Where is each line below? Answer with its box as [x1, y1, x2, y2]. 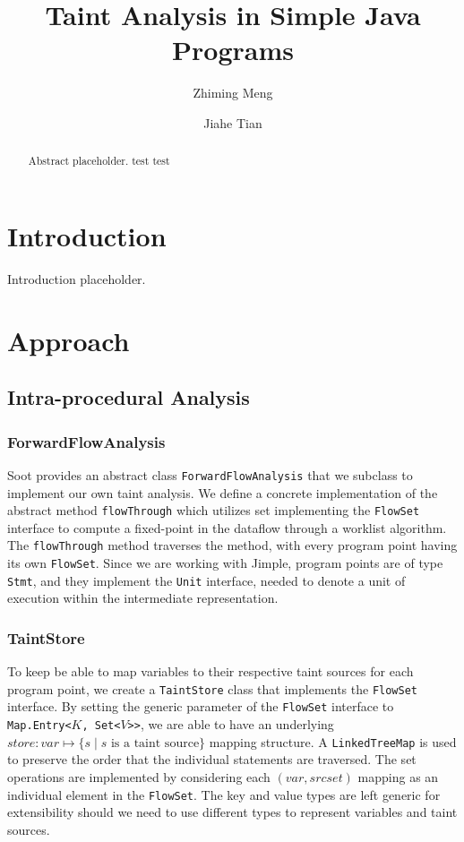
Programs [172, 31, 294, 68]
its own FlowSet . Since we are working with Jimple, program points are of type [7, 554, 443, 572]
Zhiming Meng [193, 83, 273, 102]
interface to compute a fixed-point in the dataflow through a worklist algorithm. [7, 518, 447, 537]
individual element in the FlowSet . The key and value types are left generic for [7, 785, 441, 803]
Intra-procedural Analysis [7, 383, 250, 411]
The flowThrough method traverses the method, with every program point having [7, 536, 458, 554]
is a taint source [110, 736, 200, 750]
